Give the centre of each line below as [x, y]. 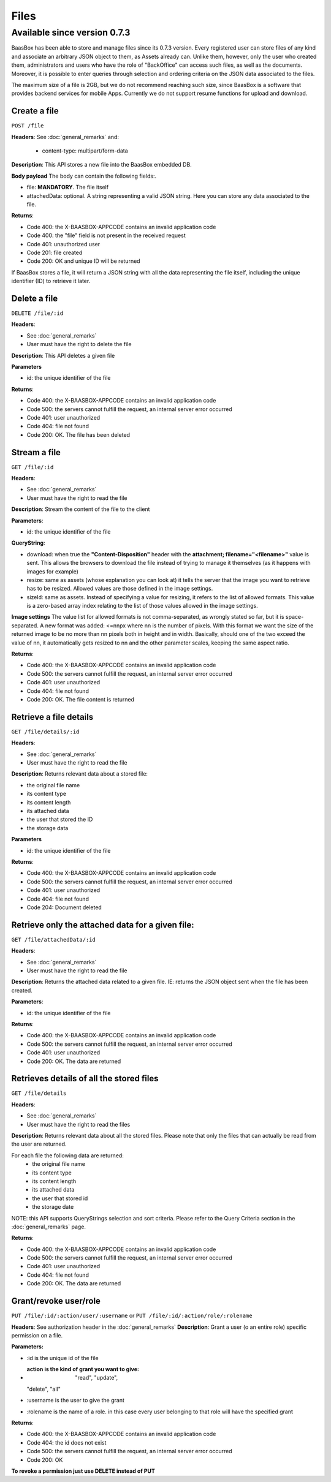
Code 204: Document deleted [64, 907]
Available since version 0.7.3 [71, 32]
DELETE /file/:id [37, 313]
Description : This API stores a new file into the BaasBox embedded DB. [102, 165]
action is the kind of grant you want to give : [83, 1369]
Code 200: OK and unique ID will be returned [83, 261]
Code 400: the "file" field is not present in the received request [106, 235]
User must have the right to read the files [78, 1124]
